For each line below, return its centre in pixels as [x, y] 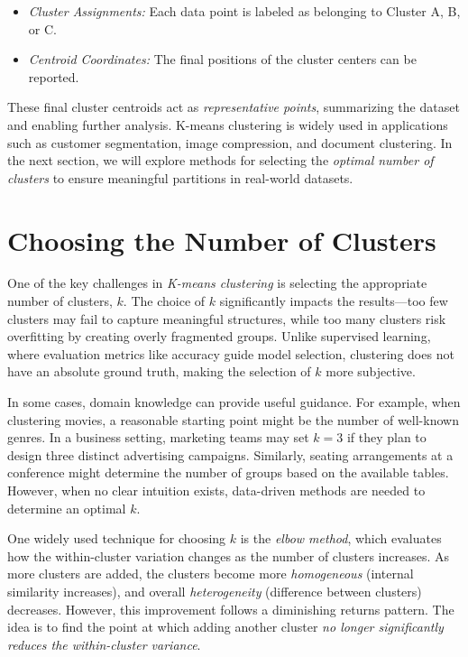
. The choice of [164, 301]
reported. [54, 76]
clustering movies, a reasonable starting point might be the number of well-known [233, 419]
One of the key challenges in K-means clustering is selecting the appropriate [217, 283]
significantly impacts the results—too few [334, 301]
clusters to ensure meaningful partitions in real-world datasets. [180, 177]
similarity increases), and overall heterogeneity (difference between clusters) [215, 591]
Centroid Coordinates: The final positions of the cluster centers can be [222, 59]
